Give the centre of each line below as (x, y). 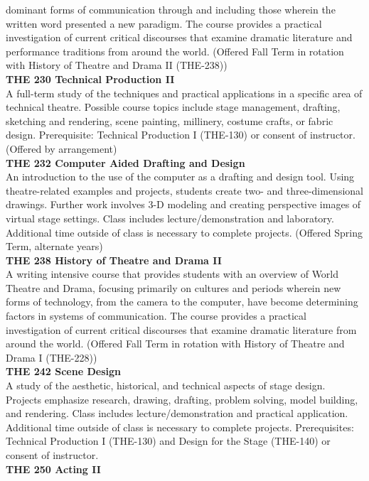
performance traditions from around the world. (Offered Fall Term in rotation (175, 51)
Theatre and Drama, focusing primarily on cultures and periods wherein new (173, 287)
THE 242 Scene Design (63, 371)
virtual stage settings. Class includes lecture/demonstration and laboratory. (170, 218)
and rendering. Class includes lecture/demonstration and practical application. (177, 413)
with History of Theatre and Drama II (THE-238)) (117, 65)
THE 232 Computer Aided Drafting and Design (125, 162)
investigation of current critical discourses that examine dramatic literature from (181, 329)
